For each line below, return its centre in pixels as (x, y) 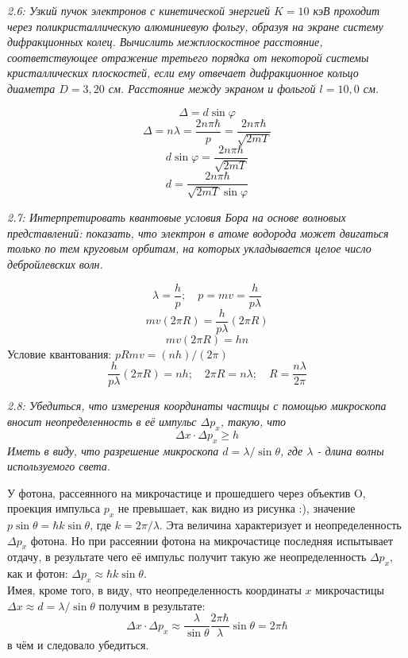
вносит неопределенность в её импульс (102, 421)
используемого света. (59, 466)
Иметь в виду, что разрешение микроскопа (113, 450)
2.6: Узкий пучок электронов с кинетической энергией (139, 10)
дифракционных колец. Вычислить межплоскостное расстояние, (165, 42)
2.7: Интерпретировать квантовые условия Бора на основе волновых (177, 217)
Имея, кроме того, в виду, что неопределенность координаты (154, 590)
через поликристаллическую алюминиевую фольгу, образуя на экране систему (195, 26)
